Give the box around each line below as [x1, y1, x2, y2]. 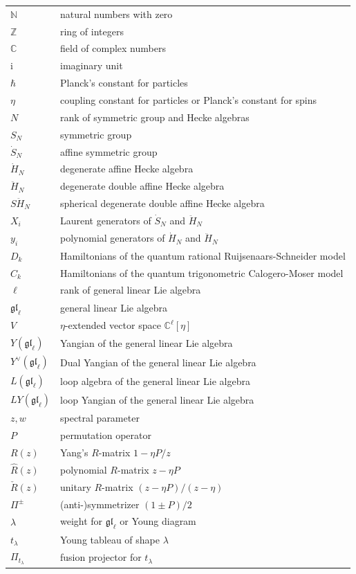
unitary [59, 479, 91, 494]
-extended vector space [64, 318, 161, 332]
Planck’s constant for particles [59, 75, 188, 90]
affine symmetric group [59, 144, 158, 159]
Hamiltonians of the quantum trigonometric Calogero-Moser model [59, 265, 344, 280]
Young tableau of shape [59, 532, 160, 546]
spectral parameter [59, 411, 140, 425]
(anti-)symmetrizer [59, 496, 140, 511]
